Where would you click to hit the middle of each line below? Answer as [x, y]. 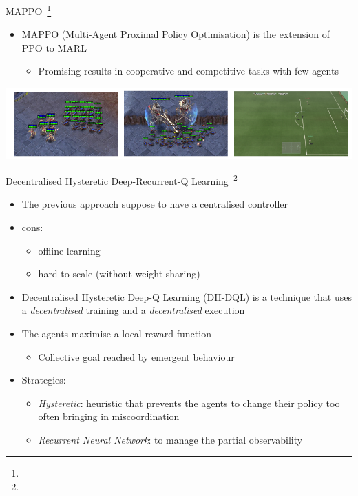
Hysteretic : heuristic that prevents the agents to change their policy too [189, 403]
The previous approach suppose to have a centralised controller [155, 204]
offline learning [69, 250]
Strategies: [44, 380]
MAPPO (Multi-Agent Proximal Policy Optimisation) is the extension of [176, 34]
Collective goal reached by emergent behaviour [136, 356]
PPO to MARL [54, 47]
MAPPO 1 [29, 10]
